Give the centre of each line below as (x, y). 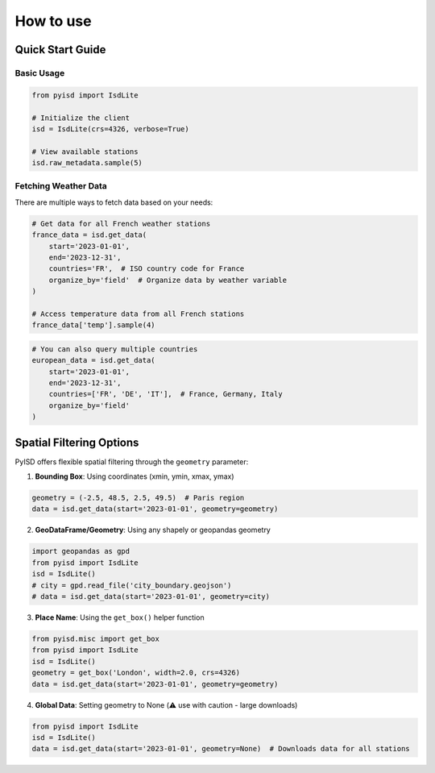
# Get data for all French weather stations (121, 223)
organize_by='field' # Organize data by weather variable (168, 280)
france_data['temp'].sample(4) (94, 325)
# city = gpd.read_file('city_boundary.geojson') (132, 585)
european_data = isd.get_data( (94, 360)
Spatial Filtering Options (77, 442)
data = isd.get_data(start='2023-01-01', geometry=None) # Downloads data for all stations (221, 749)
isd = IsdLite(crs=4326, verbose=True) (110, 129)
